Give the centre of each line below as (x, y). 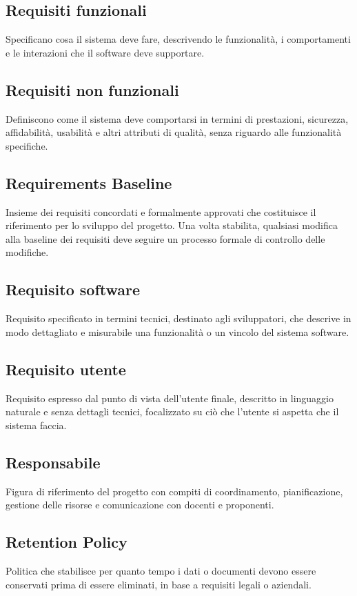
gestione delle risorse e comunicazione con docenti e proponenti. (140, 505)
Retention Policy (67, 542)
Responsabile (53, 462)
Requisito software (73, 289)
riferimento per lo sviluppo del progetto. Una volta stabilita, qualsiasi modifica (172, 225)
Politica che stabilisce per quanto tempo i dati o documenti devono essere (161, 570)
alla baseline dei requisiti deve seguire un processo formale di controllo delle (165, 238)
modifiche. (27, 252)
